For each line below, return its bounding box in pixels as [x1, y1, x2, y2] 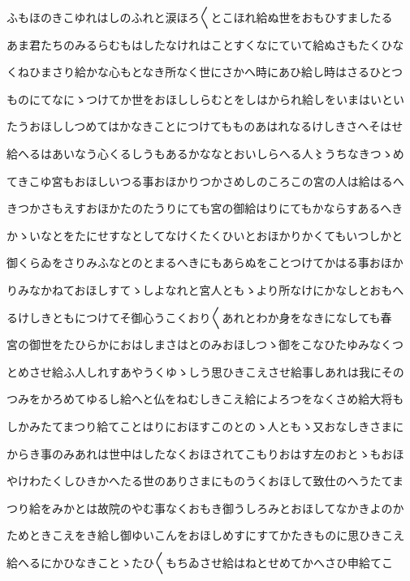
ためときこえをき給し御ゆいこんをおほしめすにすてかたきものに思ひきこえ [6, 527, 405, 544]
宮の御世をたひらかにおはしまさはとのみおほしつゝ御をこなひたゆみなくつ [6, 336, 404, 353]
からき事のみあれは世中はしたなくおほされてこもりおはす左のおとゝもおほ [6, 445, 404, 462]
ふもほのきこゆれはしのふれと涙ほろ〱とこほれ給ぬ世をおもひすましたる [6, 9, 393, 25]
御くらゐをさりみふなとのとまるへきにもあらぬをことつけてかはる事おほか [6, 254, 404, 271]
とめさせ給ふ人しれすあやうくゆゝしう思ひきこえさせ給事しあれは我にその [6, 363, 404, 380]
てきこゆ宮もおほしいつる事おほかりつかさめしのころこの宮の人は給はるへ [6, 172, 404, 189]
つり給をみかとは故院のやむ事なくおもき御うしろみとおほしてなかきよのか [6, 499, 404, 516]
